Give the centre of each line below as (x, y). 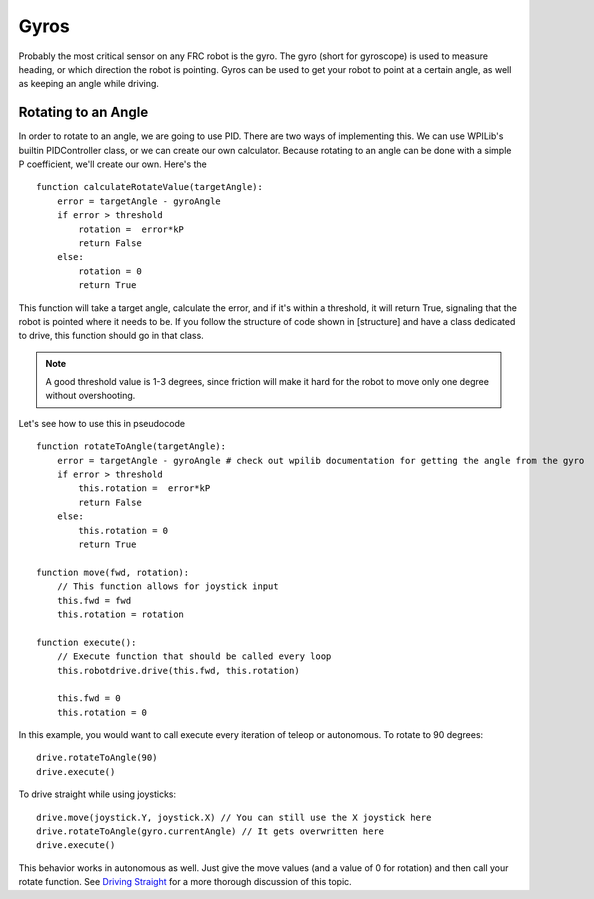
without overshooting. (90, 396)
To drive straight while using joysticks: (97, 794)
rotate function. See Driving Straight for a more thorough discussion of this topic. (185, 882)
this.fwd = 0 (88, 698)
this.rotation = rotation (120, 614)
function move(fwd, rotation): (113, 572)
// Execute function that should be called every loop (194, 656)
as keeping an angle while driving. (89, 84)
